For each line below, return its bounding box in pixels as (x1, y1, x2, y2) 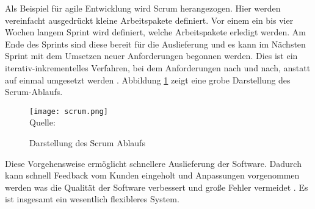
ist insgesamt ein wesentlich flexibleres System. (5, 193, 179, 205)
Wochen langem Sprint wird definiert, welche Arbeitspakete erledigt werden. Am (5, 26, 306, 38)
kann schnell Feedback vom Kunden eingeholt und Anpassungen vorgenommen (5, 169, 300, 182)
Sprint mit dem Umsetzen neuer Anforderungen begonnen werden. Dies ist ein (5, 49, 298, 62)
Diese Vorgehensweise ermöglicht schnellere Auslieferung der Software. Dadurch (5, 157, 302, 169)
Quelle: (29, 116, 56, 129)
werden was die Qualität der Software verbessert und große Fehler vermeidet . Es (5, 180, 308, 193)
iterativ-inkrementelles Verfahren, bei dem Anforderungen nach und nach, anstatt (5, 61, 311, 74)
